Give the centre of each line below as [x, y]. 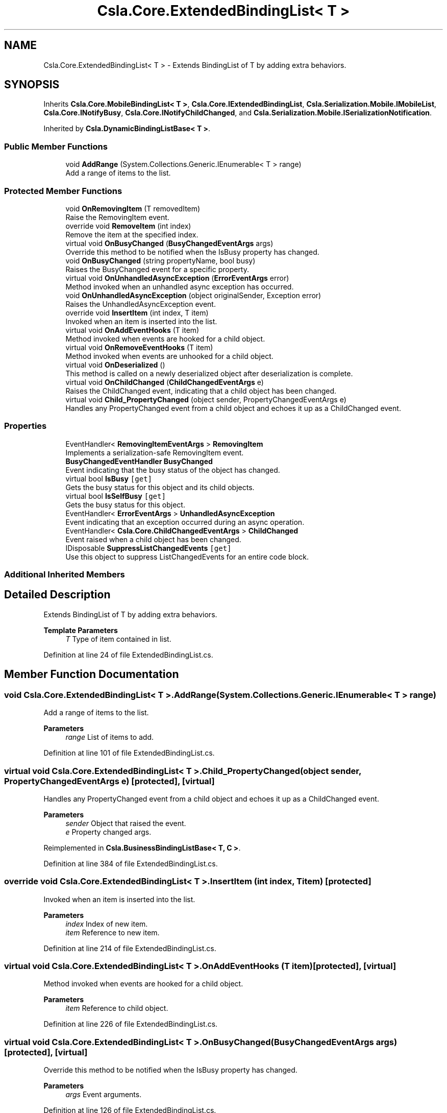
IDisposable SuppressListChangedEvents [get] [148, 548]
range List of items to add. [110, 737]
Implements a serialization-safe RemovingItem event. [155, 452]
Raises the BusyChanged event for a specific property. [157, 269]
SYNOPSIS [32, 85]
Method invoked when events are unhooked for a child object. [169, 356]
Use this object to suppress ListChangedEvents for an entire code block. [187, 556]
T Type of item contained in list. [118, 639]
